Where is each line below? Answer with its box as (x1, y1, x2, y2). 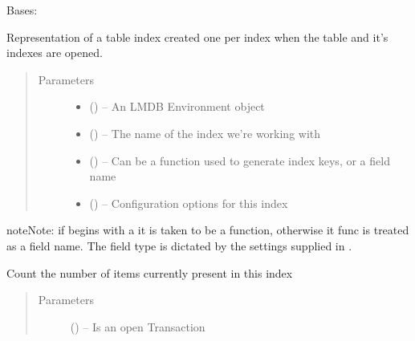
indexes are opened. (6, 44, 103, 61)
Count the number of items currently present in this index (6, 264, 293, 281)
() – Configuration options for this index (89, 194, 288, 211)
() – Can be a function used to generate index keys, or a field (89, 152, 390, 168)
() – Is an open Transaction (70, 318, 205, 335)
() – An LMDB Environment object (89, 98, 265, 115)
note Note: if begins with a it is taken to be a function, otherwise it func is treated (6, 221, 409, 238)
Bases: (6, 2, 38, 18)
